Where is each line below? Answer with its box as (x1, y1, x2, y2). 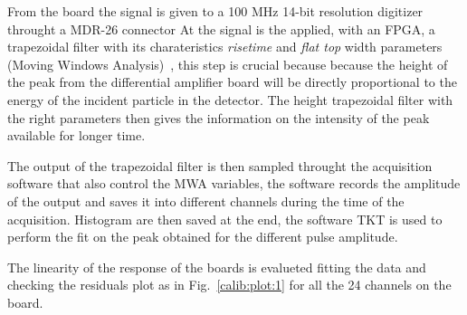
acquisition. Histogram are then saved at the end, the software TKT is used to (7, 209, 443, 228)
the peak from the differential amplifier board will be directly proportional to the (7, 72, 457, 91)
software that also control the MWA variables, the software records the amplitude (7, 174, 461, 193)
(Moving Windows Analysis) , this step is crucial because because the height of (7, 54, 448, 73)
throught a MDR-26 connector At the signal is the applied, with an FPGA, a (7, 19, 435, 38)
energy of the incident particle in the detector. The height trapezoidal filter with (7, 90, 453, 109)
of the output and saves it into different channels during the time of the (7, 191, 405, 210)
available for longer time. (7, 126, 146, 145)
